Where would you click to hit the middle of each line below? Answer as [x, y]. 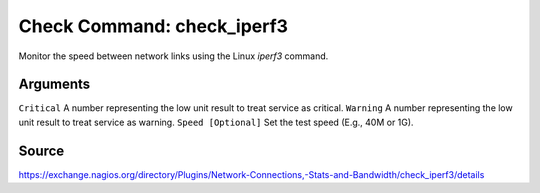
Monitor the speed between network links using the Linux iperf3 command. [173, 56]
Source [41, 150]
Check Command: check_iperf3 [153, 26]
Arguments [54, 84]
